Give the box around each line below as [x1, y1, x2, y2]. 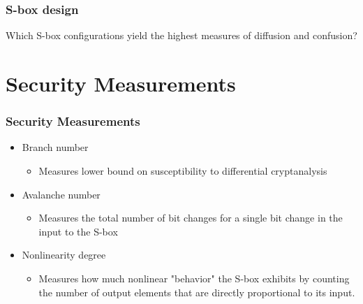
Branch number [22, 140, 89, 154]
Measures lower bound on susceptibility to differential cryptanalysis [38, 164, 327, 178]
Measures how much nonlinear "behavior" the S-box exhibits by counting [38, 270, 350, 285]
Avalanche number [22, 187, 101, 201]
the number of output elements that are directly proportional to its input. [38, 284, 355, 299]
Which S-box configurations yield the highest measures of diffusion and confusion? [6, 28, 357, 43]
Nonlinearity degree [22, 247, 106, 262]
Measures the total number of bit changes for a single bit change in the [38, 210, 343, 225]
